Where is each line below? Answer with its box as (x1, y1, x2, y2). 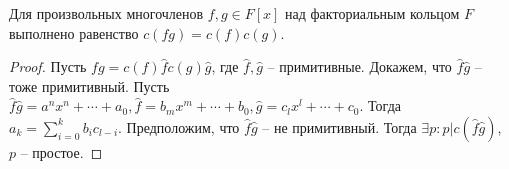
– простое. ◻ (20, 141, 103, 162)
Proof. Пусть (9, 56, 87, 77)
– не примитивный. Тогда (262, 116, 417, 137)
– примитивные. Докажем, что (267, 56, 452, 77)
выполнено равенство (9, 22, 139, 43)
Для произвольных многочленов (9, 3, 204, 23)
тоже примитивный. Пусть (9, 75, 170, 96)
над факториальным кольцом (285, 3, 460, 23)
